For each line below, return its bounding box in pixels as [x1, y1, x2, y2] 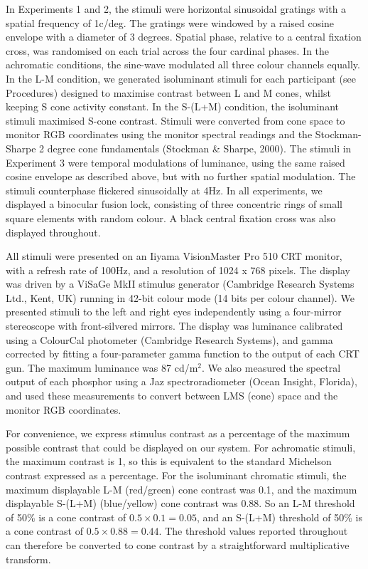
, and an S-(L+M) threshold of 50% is [196, 509, 362, 524]
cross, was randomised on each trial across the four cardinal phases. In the [6, 43, 330, 58]
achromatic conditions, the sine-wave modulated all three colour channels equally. [6, 57, 360, 72]
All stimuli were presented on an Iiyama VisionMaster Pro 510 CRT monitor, [6, 249, 342, 263]
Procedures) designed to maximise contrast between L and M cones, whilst [6, 85, 331, 100]
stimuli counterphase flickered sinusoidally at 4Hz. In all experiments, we [6, 182, 323, 197]
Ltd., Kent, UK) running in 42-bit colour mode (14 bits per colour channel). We [6, 290, 355, 305]
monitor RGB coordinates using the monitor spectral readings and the [6, 127, 313, 142]
